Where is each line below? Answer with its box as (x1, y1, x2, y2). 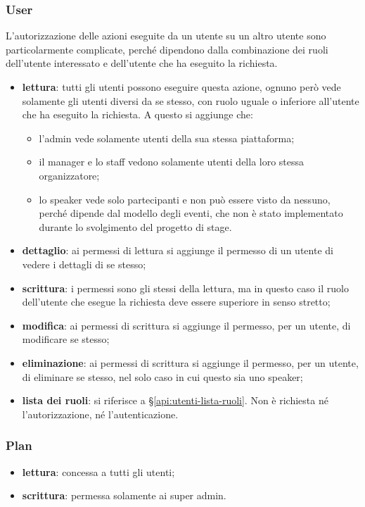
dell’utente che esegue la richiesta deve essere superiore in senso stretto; (22, 294, 331, 309)
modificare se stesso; (22, 332, 110, 346)
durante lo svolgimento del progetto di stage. (39, 219, 232, 234)
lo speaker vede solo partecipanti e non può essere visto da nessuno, (39, 192, 331, 206)
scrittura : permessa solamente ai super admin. (22, 488, 226, 503)
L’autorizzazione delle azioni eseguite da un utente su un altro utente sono (6, 28, 326, 43)
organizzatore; (39, 168, 100, 182)
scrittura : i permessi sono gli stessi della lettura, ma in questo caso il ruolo (22, 280, 349, 295)
